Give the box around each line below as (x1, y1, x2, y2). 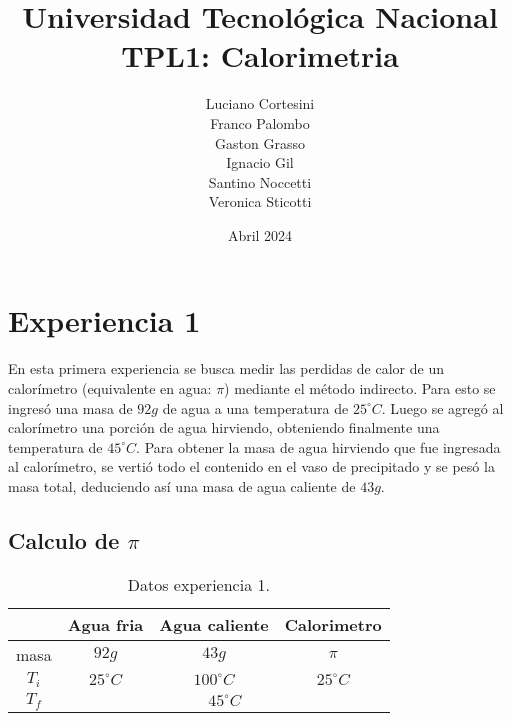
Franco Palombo (210, 112, 310, 133)
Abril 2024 (227, 224, 293, 245)
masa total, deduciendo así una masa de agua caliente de (8, 475, 356, 496)
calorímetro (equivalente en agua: (8, 378, 212, 398)
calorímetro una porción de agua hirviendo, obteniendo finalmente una (8, 417, 440, 438)
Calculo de (8, 524, 120, 555)
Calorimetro (284, 612, 382, 636)
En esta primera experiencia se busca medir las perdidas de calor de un (8, 358, 444, 379)
